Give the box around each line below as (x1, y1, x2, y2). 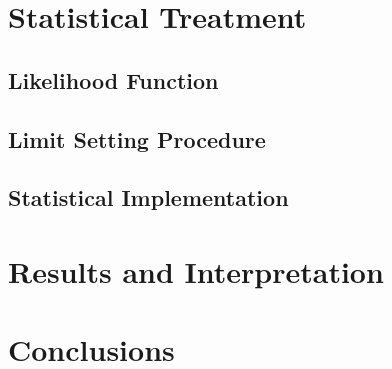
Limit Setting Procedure (8, 123, 266, 154)
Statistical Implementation (8, 182, 289, 213)
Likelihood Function (8, 64, 219, 95)
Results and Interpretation (8, 250, 384, 291)
